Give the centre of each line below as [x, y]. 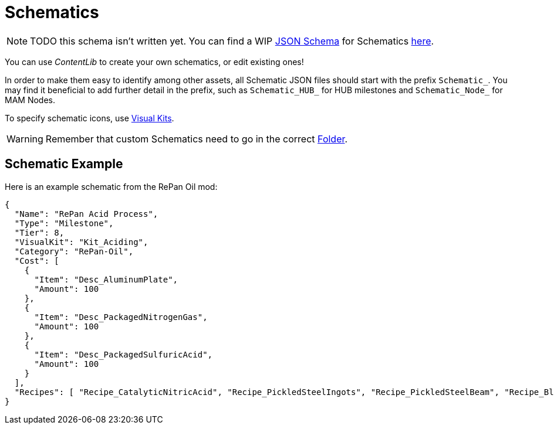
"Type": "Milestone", [64, 223]
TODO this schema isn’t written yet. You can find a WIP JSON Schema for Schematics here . [232, 41]
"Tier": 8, [39, 232]
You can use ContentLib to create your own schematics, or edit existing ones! [154, 62]
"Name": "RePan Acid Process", [86, 214]
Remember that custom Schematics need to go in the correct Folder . [197, 139]
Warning [25, 139]
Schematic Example [64, 164]
